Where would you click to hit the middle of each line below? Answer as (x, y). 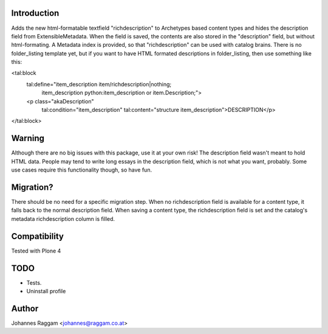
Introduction (35, 13)
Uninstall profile (46, 291)
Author (25, 308)
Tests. (34, 282)
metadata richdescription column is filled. (63, 218)
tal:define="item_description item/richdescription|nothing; (99, 84)
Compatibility (37, 236)
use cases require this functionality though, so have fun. (81, 170)
